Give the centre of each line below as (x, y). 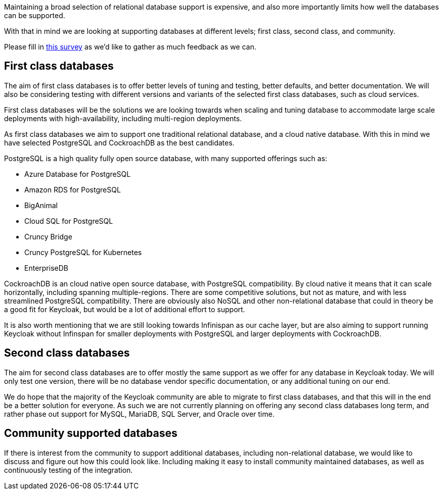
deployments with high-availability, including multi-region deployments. (123, 118)
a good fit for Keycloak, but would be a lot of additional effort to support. (125, 309)
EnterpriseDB (46, 268)
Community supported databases (91, 433)
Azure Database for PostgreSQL (78, 174)
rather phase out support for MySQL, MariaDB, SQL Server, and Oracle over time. (139, 414)
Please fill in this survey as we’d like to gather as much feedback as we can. (130, 47)
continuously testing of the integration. (69, 470)
